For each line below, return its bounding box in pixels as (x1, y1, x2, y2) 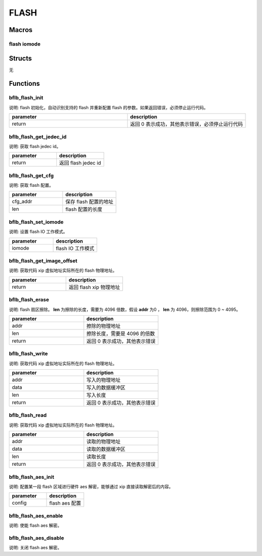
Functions (9, 80, 40, 88)
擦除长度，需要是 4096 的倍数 (86, 330, 155, 337)
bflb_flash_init (9, 95, 44, 101)
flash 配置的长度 (65, 206, 103, 213)
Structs (9, 54, 32, 63)
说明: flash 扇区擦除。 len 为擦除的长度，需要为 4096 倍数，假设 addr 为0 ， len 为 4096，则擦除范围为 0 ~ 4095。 (9, 306, 241, 312)
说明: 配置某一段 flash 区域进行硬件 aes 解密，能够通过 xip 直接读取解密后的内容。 (9, 483, 173, 490)
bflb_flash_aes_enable (9, 512, 63, 519)
